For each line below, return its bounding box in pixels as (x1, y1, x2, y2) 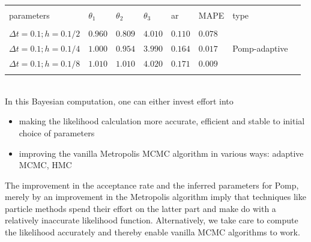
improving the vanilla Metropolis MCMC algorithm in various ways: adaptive (19, 147, 304, 159)
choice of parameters (19, 126, 95, 139)
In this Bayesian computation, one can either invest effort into (5, 94, 234, 107)
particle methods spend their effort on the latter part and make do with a (5, 202, 276, 214)
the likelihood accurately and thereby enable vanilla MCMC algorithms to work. (5, 226, 300, 238)
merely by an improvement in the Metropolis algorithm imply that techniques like (5, 190, 306, 203)
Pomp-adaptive (232, 41, 288, 54)
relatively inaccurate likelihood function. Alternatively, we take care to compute (5, 214, 298, 226)
